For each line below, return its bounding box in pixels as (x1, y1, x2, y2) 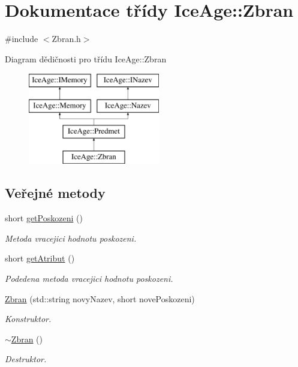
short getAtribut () (5, 252, 75, 264)
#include (5, 32, 38, 45)
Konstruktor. (5, 312, 52, 325)
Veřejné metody (5, 183, 106, 202)
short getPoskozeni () (5, 212, 83, 224)
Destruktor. (5, 353, 47, 365)
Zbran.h (52, 32, 81, 45)
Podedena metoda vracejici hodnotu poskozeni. (5, 272, 173, 285)
